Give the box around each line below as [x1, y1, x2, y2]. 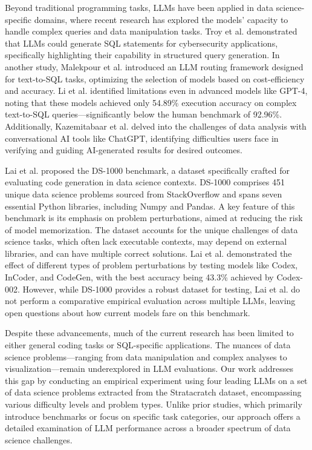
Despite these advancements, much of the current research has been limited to [5, 326, 294, 339]
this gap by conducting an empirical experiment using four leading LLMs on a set [5, 374, 308, 386]
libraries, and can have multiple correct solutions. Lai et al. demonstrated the [5, 247, 292, 259]
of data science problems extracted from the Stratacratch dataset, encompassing [5, 386, 302, 399]
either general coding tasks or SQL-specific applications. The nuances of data [5, 339, 291, 351]
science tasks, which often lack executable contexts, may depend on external [5, 235, 287, 248]
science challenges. [5, 433, 73, 446]
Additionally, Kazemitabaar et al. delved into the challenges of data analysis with [5, 119, 307, 132]
